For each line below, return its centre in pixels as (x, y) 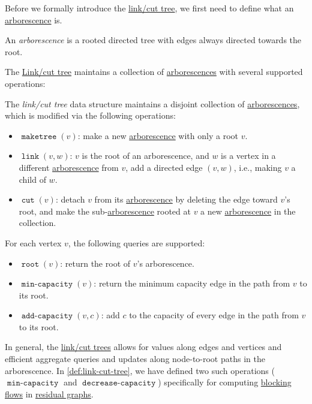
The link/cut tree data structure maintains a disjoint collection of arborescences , (152, 103)
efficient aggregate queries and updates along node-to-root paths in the (135, 359)
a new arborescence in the (248, 211)
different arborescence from (69, 167)
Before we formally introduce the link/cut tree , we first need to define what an (149, 8)
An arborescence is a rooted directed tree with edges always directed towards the (153, 40)
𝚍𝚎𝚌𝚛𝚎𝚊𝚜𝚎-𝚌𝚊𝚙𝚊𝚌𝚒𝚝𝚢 (119, 383)
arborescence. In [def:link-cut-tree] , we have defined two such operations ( (140, 370)
